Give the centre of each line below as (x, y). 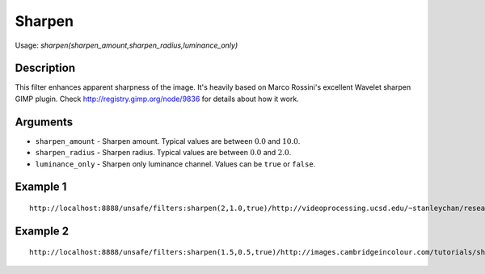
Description (45, 68)
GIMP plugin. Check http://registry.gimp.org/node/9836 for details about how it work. (157, 99)
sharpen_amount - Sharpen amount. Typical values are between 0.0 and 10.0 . (168, 141)
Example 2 (42, 231)
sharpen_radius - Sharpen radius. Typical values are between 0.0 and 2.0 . (163, 153)
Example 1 (41, 187)
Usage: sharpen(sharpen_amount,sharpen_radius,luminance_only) (127, 45)
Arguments (44, 122)
